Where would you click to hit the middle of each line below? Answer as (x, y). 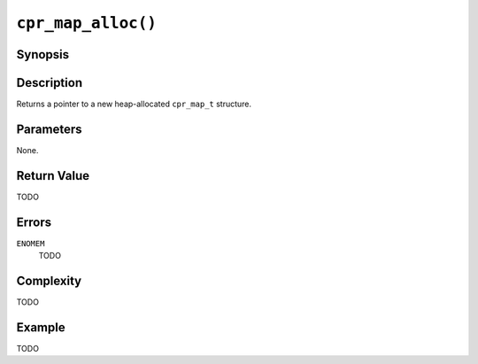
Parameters (49, 129)
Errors (34, 222)
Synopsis (43, 54)
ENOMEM (31, 243)
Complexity (49, 281)
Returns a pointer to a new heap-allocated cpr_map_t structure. (134, 104)
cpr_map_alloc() (86, 23)
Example (41, 327)
